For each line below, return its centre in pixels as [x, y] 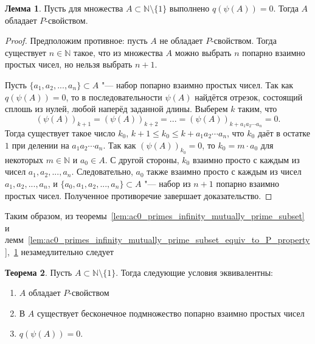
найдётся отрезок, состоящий [249, 97]
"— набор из [168, 183]
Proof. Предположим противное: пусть [76, 40]
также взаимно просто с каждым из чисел [224, 171]
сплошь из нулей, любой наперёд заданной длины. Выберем [116, 109]
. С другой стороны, [142, 159]
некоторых [24, 159]
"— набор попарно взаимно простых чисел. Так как [198, 84]
